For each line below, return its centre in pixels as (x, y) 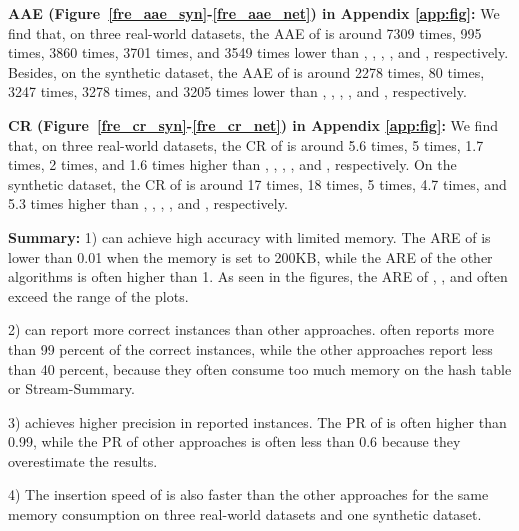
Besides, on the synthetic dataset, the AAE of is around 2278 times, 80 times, (246, 71)
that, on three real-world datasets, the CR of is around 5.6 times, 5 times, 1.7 (246, 144)
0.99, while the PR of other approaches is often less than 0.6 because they (234, 441)
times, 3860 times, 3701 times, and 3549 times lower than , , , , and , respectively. (258, 52)
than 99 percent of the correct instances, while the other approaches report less (250, 348)
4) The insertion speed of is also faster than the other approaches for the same (248, 494)
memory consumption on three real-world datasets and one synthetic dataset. (245, 514)
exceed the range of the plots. (98, 295)
